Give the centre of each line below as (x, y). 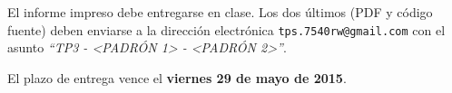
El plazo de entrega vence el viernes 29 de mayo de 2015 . (177, 77)
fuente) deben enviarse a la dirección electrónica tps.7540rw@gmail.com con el (226, 29)
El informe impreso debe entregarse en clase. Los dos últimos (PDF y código (220, 12)
